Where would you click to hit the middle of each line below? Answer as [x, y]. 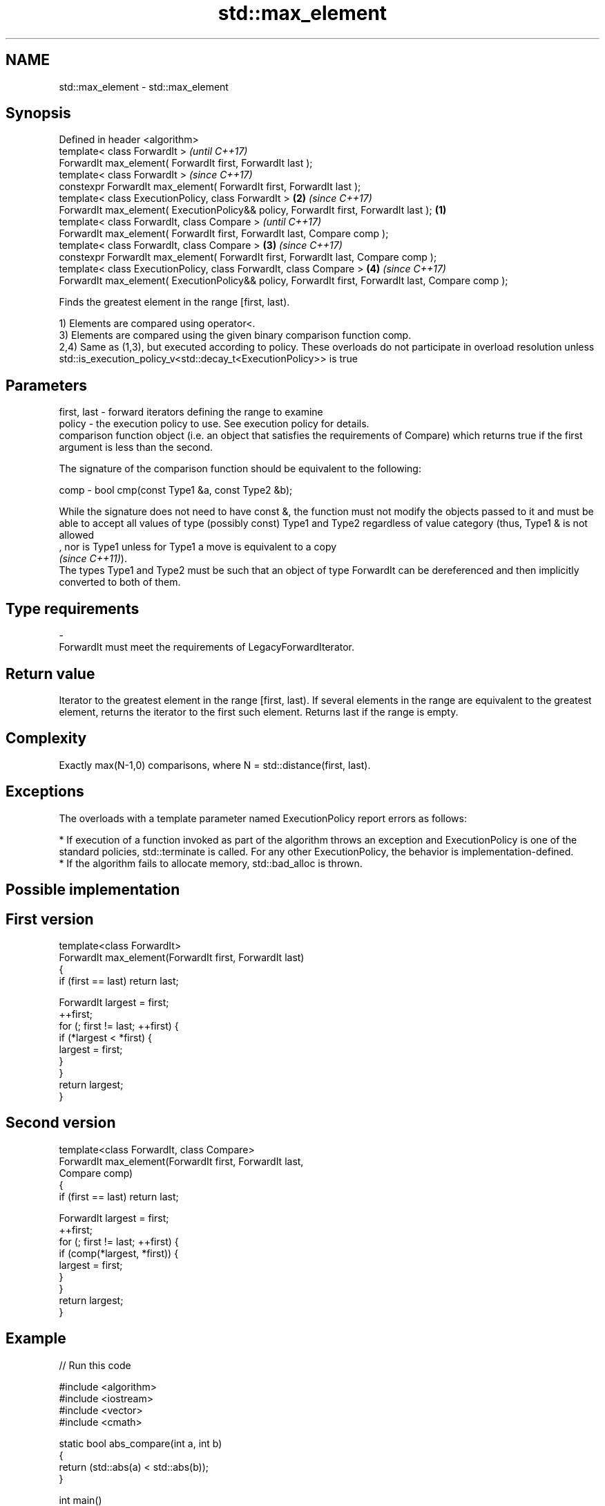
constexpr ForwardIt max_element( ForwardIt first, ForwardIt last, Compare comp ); [248, 257]
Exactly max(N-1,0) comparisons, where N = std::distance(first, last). [215, 765]
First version [50, 919]
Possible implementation [93, 890]
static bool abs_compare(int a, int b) [141, 1443]
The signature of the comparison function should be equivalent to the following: [240, 469]
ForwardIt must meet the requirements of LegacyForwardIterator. [207, 647]
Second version [61, 1123]
